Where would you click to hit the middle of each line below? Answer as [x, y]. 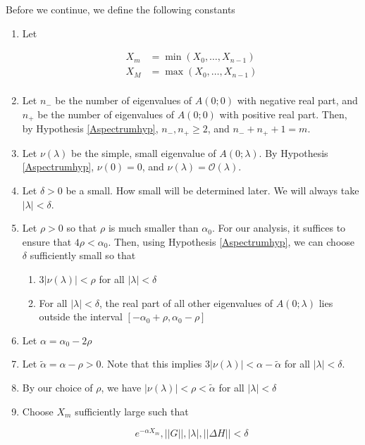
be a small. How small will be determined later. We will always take [212, 190]
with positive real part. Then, [283, 114]
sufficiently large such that [132, 411]
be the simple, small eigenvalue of [144, 152]
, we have [121, 387]
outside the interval [81, 316]
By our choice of [57, 387]
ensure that [47, 241]
